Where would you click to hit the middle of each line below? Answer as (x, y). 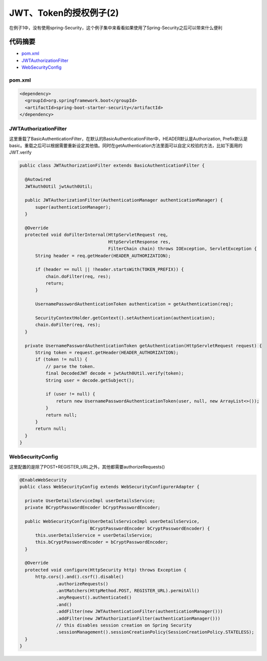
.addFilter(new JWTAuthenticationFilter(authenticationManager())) (140, 612)
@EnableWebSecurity (43, 480)
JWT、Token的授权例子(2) (64, 13)
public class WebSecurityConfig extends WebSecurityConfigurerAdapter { (110, 487)
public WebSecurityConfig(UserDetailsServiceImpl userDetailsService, (112, 521)
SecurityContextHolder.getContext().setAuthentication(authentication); (125, 318)
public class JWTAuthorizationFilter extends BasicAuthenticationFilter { (112, 165)
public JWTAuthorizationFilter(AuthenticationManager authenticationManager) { (124, 200)
